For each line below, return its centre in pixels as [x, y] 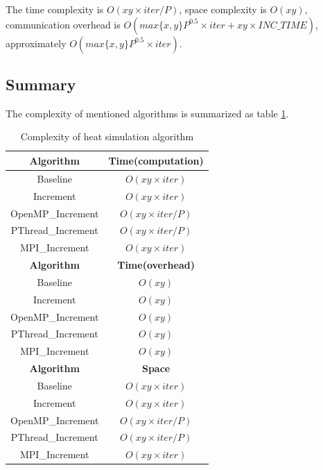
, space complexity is [223, 9]
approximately [36, 43]
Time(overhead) [156, 265]
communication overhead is [63, 24]
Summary [41, 84]
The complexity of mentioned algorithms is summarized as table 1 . [147, 113]
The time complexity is [55, 9]
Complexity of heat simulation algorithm [107, 136]
